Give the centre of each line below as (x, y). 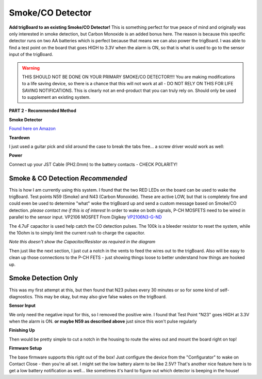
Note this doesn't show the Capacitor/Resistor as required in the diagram (82, 242)
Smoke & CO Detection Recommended (68, 178)
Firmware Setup (25, 348)
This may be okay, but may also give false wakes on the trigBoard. (100, 296)
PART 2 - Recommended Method (42, 111)
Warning (31, 68)
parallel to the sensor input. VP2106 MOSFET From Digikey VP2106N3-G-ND (85, 217)
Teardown (19, 137)
